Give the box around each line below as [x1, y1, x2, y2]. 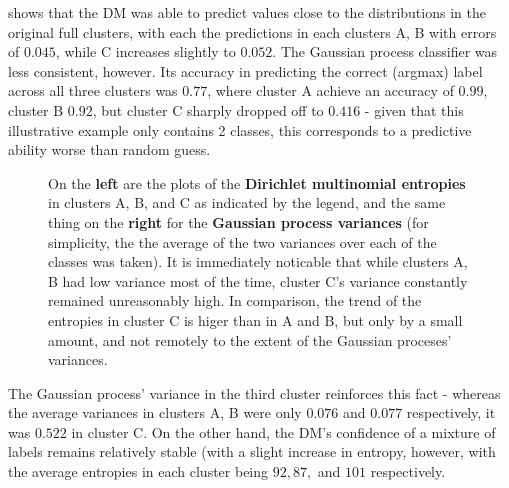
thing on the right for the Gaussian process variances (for [48, 211, 429, 232]
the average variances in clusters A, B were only [8, 402, 302, 423]
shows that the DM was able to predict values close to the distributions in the [8, 2, 486, 22]
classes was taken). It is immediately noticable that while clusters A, [48, 251, 468, 272]
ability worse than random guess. [8, 139, 211, 160]
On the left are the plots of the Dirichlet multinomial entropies [48, 172, 466, 193]
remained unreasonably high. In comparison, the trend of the [48, 290, 422, 311]
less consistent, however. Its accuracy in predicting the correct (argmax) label [8, 60, 483, 81]
